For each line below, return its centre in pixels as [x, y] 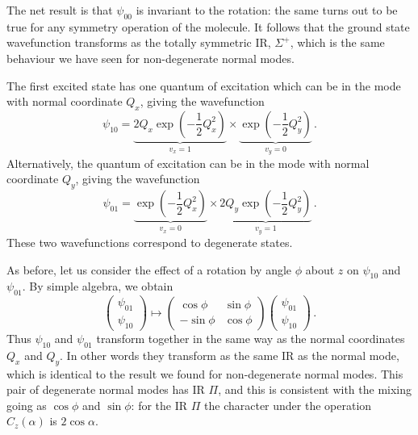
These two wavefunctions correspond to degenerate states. [150, 243]
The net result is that [60, 10]
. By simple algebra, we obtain [98, 286]
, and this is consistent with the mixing [315, 389]
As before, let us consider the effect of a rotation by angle [149, 269]
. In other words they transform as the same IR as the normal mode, [230, 355]
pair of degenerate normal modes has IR [106, 389]
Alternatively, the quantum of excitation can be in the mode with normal [188, 163]
